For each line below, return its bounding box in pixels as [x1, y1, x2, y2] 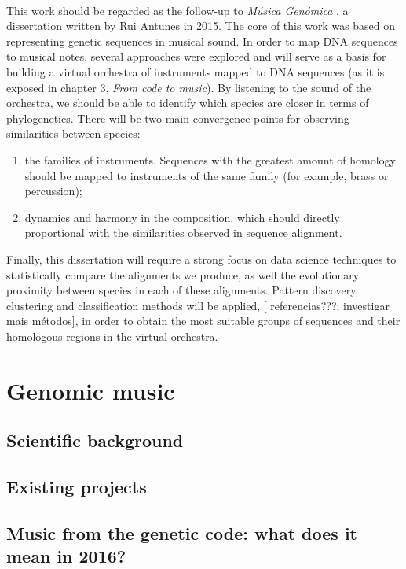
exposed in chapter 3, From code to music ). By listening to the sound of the [6, 79, 371, 95]
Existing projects [6, 475, 147, 499]
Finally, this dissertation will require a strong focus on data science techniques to [6, 250, 397, 267]
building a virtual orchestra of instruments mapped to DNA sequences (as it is [6, 63, 385, 79]
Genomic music [6, 374, 175, 406]
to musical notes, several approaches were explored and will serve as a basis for [6, 48, 386, 65]
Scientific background [6, 428, 184, 453]
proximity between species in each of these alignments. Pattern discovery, [6, 282, 359, 298]
